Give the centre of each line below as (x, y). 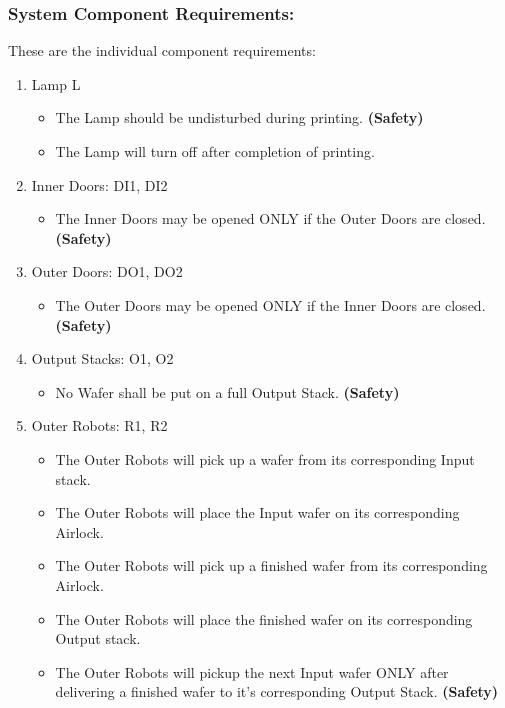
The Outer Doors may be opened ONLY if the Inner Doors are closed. (270, 304)
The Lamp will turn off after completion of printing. (215, 151)
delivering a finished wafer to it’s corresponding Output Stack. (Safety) (277, 691)
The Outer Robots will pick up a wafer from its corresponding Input (265, 458)
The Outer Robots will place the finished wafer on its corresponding (264, 618)
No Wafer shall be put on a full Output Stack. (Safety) (227, 391)
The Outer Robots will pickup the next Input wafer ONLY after (252, 671)
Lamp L (56, 83)
